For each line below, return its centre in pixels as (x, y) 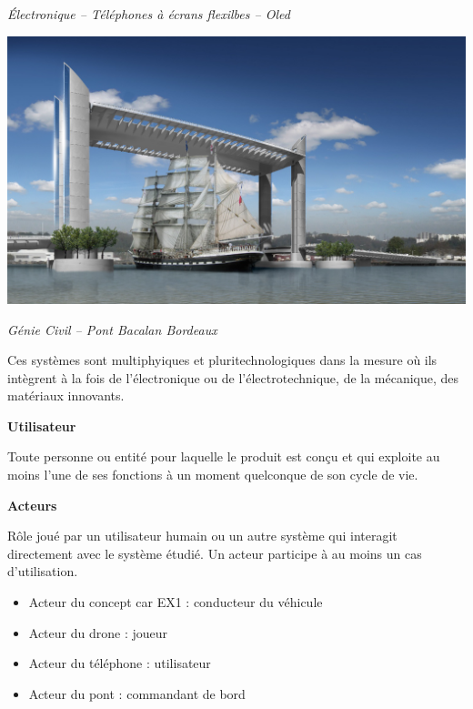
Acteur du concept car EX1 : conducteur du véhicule (176, 602)
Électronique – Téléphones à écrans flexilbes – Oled (149, 14)
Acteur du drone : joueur (98, 632)
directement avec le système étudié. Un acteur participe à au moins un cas (215, 553)
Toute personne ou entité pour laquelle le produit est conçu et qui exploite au (224, 456)
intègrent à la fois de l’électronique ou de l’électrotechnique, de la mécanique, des (233, 377)
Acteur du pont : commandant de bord (137, 693)
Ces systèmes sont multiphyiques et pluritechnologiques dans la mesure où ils (222, 360)
